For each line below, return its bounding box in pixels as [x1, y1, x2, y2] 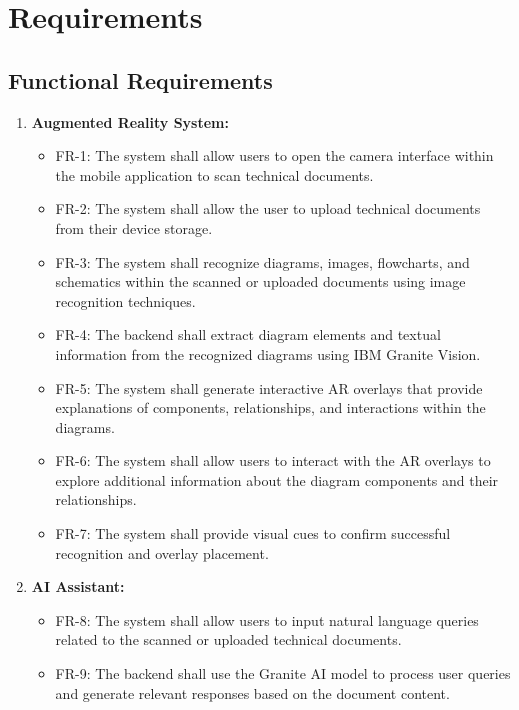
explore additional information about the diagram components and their [55, 469, 499, 490]
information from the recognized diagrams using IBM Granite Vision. [55, 343, 481, 364]
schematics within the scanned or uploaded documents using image [55, 271, 466, 292]
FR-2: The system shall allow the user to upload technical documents [55, 198, 481, 219]
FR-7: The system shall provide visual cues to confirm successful [55, 523, 451, 544]
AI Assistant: [31, 576, 125, 597]
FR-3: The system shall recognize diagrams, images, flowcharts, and [55, 251, 470, 272]
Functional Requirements [8, 64, 273, 95]
